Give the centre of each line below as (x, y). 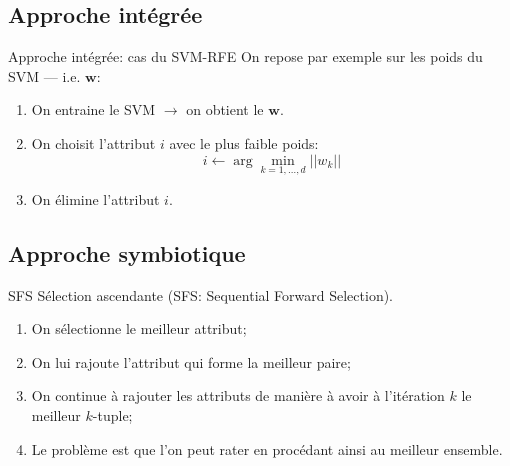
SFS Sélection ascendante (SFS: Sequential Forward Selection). (201, 294)
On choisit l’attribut (93, 142)
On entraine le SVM (93, 109)
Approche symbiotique (127, 252)
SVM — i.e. (44, 75)
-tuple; (112, 414)
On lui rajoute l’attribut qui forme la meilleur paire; (191, 361)
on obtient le (225, 109)
